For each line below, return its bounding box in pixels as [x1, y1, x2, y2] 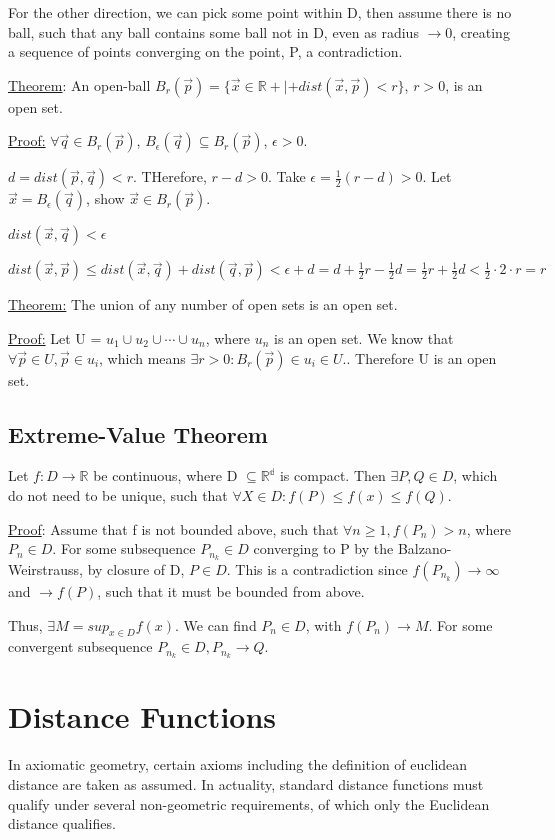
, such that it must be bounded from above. [97, 581, 365, 601]
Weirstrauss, [8, 559, 83, 579]
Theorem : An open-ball [8, 74, 151, 95]
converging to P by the [253, 538, 394, 559]
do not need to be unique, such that [8, 484, 228, 505]
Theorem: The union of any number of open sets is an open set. [8, 294, 398, 315]
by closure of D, [87, 559, 185, 579]
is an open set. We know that [274, 327, 454, 348]
